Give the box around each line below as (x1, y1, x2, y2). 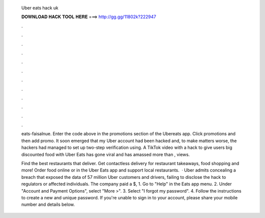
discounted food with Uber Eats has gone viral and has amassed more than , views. (21, 151, 190, 157)
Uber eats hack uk (21, 5, 59, 11)
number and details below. (21, 201, 75, 208)
